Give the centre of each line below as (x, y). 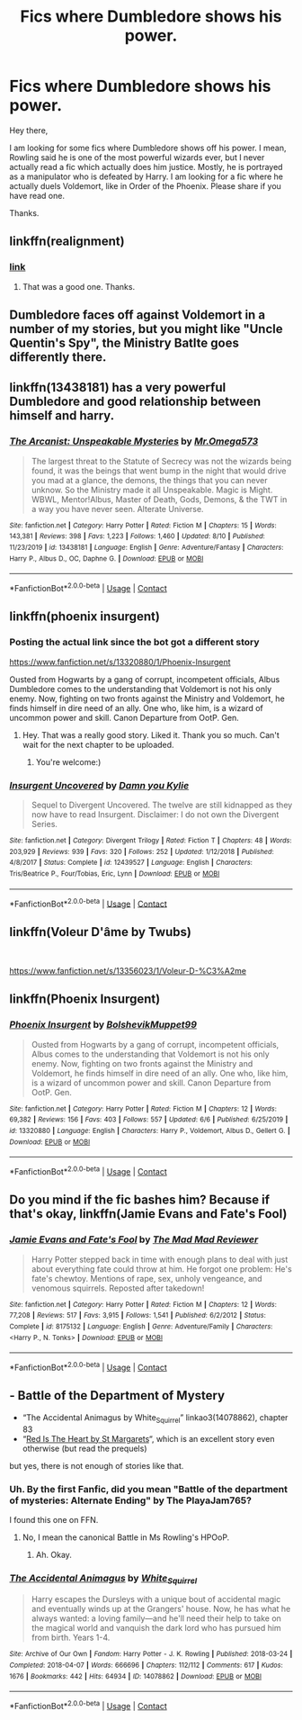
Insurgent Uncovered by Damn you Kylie (99, 785)
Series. (44, 824)
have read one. (37, 195)
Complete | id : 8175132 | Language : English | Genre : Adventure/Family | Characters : (141, 1327)
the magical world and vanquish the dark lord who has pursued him (156, 1628)
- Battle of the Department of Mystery (117, 1396)
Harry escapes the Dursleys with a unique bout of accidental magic (156, 1599)
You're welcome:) (68, 761)
